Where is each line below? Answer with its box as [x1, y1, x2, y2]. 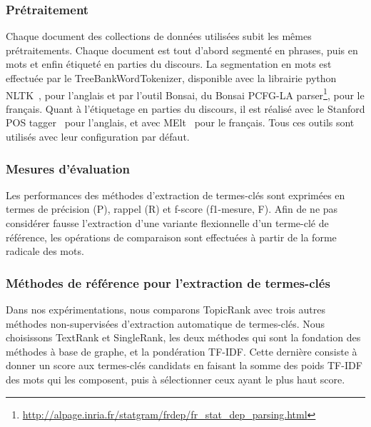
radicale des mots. [6, 243, 84, 258]
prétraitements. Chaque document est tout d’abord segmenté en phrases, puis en [6, 42, 358, 57]
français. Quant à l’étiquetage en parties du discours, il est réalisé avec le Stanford [6, 101, 365, 116]
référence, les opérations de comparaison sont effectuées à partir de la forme [6, 229, 337, 244]
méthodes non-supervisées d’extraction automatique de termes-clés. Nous [6, 316, 325, 331]
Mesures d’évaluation [6, 159, 130, 177]
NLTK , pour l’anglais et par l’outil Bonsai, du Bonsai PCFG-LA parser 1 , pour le [6, 85, 365, 102]
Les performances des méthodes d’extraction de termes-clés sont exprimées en [6, 187, 345, 202]
